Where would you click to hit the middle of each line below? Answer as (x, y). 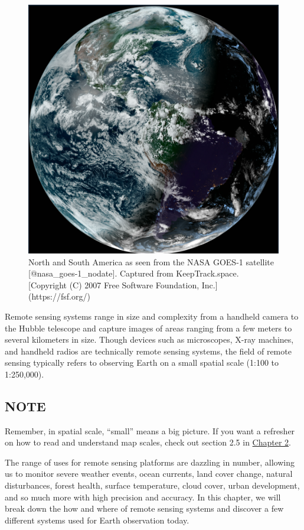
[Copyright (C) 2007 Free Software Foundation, (114, 284)
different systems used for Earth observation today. (97, 520)
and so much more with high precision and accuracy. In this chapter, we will (143, 497)
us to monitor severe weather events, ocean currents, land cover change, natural (149, 474)
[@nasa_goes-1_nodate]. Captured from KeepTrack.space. (134, 273)
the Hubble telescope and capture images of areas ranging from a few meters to (148, 328)
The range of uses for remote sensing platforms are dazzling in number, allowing (150, 462)
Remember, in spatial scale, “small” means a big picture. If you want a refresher (150, 430)
